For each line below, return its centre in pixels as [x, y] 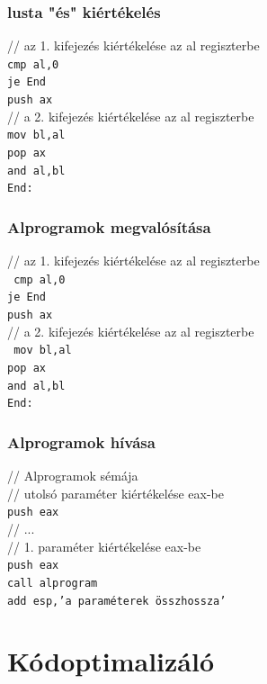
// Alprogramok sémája [73, 476]
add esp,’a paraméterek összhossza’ [117, 601]
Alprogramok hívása [81, 441]
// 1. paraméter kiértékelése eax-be [104, 546]
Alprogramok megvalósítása [109, 226]
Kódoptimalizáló [111, 661]
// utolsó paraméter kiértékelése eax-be [116, 493]
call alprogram [53, 583]
